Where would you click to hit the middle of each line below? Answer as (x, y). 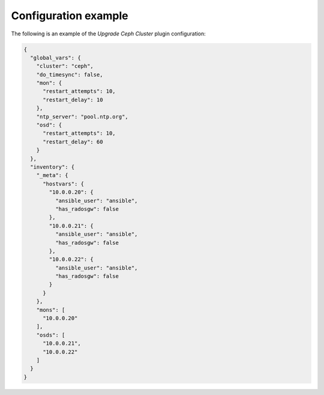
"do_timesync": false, (70, 74)
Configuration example (70, 16)
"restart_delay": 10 (73, 100)
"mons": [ (51, 310)
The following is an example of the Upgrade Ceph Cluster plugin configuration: (109, 34)
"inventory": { (52, 167)
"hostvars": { (63, 184)
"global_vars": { (55, 58)
